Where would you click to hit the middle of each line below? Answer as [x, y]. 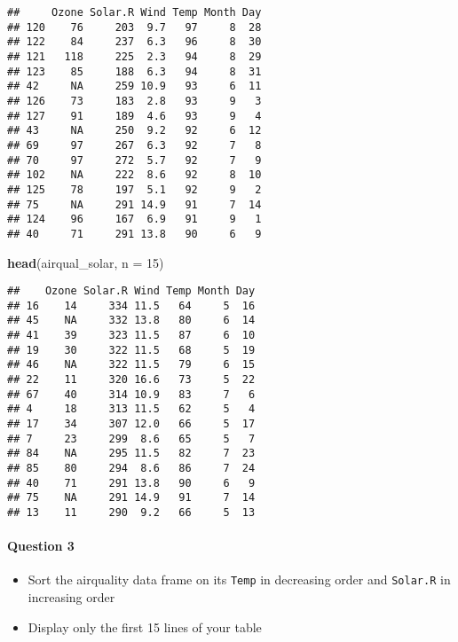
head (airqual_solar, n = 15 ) [86, 262]
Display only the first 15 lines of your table [145, 626]
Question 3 [41, 546]
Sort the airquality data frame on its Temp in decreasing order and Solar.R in [239, 579]
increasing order [71, 597]
